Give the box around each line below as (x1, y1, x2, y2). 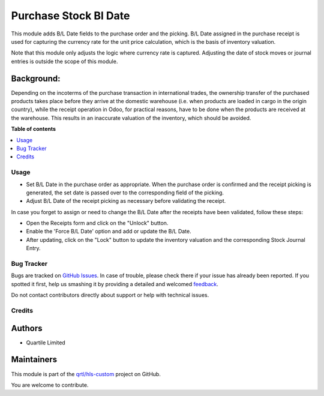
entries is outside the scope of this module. (11, 58, 118, 65)
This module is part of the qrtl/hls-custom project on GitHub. (11, 370, 161, 377)
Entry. (26, 245, 41, 252)
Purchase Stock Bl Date (11, 9, 130, 22)
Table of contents (11, 125, 56, 133)
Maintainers (11, 355, 58, 365)
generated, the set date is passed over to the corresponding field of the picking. (26, 189, 224, 196)
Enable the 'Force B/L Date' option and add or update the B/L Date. (26, 228, 191, 235)
